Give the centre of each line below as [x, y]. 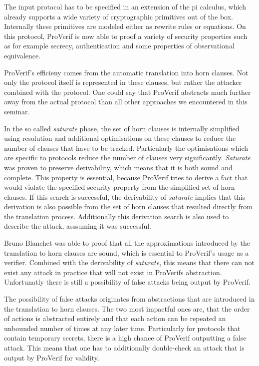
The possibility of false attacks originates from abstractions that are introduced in [129, 299]
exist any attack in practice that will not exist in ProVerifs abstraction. [113, 272]
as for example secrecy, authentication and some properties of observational [119, 46]
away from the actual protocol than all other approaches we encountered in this [126, 102]
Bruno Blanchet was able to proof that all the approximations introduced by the [127, 243]
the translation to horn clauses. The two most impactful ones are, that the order [127, 308]
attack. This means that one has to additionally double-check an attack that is [124, 348]
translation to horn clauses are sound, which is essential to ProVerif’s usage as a [127, 252]
